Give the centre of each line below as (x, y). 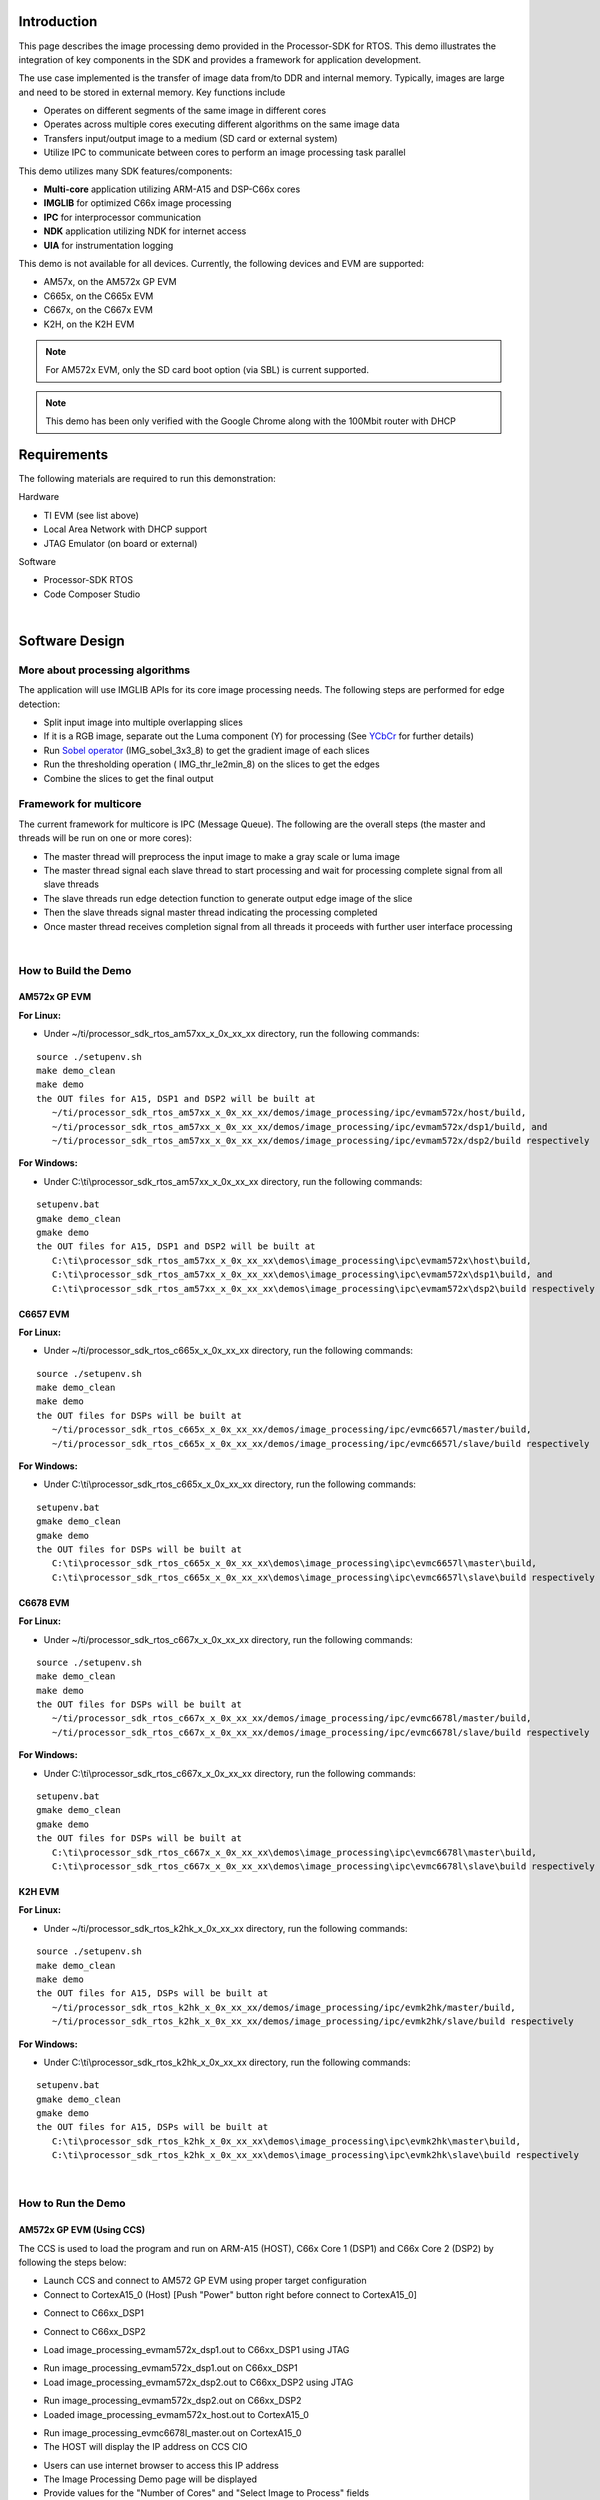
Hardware (39, 497)
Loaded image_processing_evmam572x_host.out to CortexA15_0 (176, 2414)
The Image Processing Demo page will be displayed (150, 2479)
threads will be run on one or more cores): (105, 838)
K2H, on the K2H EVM (89, 324)
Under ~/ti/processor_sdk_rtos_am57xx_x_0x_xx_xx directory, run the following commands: (231, 1034)
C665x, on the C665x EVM (98, 296)
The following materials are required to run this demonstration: (147, 479)
